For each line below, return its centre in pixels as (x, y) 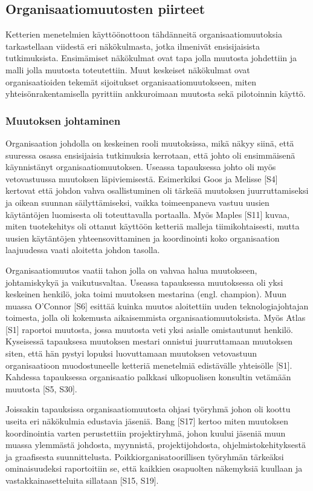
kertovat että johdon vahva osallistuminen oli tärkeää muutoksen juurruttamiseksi (157, 190)
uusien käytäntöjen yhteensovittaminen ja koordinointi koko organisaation (143, 238)
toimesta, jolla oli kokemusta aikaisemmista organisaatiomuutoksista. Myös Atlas (156, 318)
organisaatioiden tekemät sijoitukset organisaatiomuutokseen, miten (131, 81)
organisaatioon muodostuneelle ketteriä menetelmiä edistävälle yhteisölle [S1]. (149, 365)
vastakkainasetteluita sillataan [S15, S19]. (82, 480)
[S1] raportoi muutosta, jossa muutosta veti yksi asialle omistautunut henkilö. (149, 329)
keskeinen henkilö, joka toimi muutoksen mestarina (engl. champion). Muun (146, 294)
